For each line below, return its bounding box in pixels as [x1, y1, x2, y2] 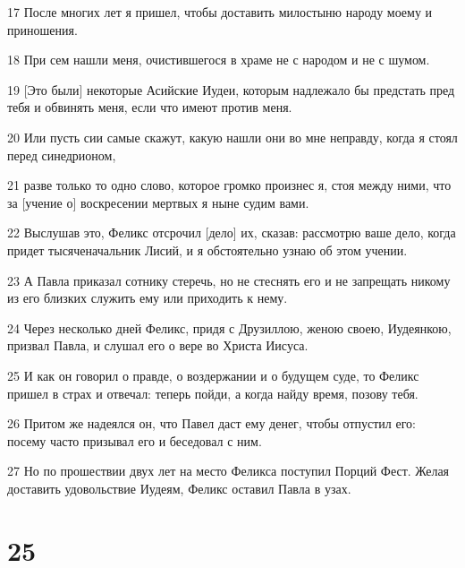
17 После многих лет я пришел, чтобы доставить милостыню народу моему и [7, 3, 433, 21]
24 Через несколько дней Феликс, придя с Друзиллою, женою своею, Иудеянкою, [7, 318, 452, 337]
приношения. [7, 20, 78, 39]
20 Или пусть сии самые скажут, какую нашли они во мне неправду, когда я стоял [7, 127, 458, 146]
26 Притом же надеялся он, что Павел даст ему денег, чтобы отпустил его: [7, 414, 416, 433]
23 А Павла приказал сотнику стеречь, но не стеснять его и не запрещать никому [7, 271, 451, 289]
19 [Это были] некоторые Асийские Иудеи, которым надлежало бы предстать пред [7, 80, 455, 99]
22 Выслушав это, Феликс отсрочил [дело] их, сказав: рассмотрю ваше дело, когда [7, 223, 456, 242]
